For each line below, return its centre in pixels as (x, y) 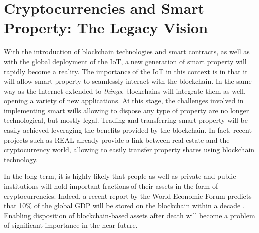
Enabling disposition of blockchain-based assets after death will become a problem (129, 215)
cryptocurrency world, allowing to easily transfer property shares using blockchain (129, 149)
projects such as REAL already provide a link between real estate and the (117, 139)
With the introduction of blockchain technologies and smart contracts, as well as (127, 52)
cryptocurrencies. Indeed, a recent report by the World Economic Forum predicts (128, 195)
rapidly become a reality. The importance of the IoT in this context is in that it (126, 71)
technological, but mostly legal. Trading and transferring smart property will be (126, 120)
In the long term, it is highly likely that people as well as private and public (120, 176)
